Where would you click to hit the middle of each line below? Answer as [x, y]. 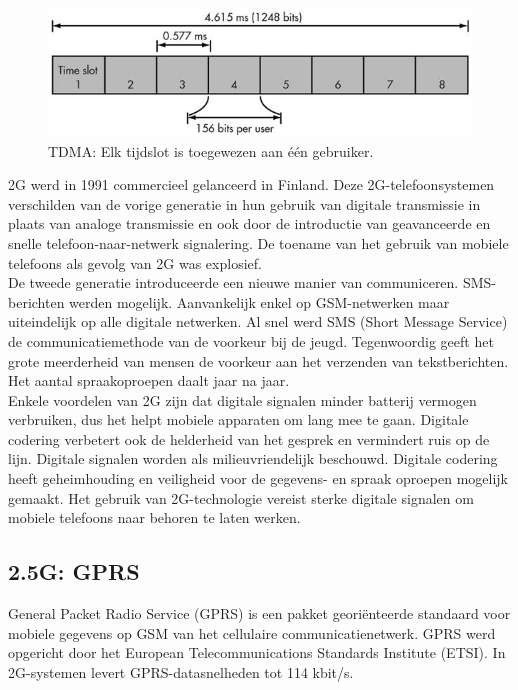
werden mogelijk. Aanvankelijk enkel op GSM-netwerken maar [259, 301]
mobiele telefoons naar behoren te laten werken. [154, 517]
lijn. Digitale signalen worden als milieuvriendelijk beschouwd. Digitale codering [253, 458]
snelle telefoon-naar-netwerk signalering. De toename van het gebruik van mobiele [258, 242]
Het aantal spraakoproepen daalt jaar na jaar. [149, 380]
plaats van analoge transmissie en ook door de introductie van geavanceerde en [249, 223]
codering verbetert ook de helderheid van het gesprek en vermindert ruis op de [249, 438]
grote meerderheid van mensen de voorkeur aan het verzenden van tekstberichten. [258, 360]
